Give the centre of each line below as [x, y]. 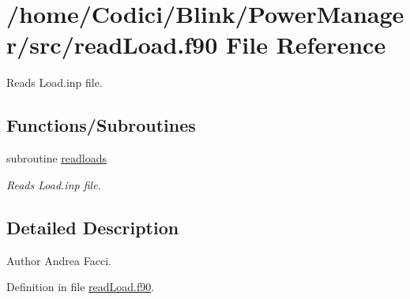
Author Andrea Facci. [59, 260]
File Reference [306, 45]
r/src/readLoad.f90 [112, 45]
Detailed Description [93, 227]
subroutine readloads [57, 158]
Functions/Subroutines [101, 125]
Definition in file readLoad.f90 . [81, 287]
